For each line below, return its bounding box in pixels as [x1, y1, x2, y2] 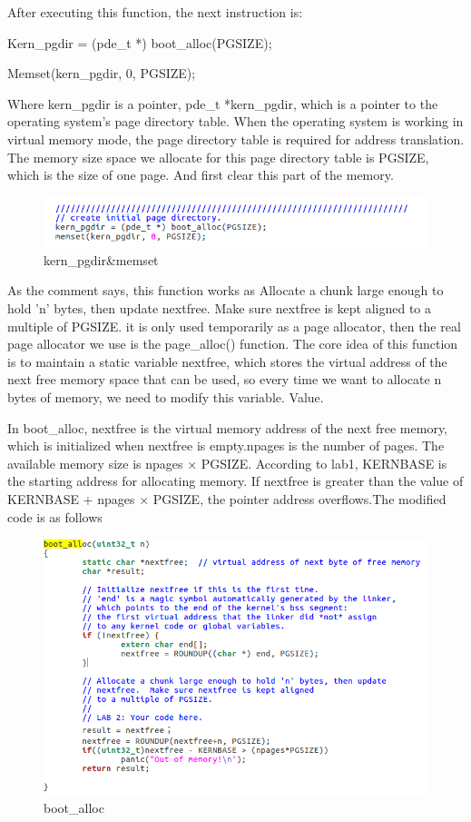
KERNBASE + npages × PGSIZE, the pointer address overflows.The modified [7, 490, 446, 508]
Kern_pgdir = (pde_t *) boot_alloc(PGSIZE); [7, 33, 272, 52]
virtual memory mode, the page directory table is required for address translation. [7, 129, 465, 148]
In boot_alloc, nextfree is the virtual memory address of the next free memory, [7, 418, 448, 437]
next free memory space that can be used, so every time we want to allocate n [7, 370, 442, 389]
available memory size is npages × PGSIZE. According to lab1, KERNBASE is [7, 453, 447, 472]
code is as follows [7, 507, 103, 526]
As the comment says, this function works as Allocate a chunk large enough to [7, 281, 444, 300]
